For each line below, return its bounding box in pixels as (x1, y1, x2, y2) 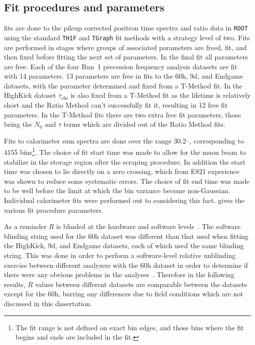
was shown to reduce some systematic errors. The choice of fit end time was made (4, 175, 250, 186)
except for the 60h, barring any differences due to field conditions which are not (4, 288, 244, 299)
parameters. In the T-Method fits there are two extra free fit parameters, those (4, 109, 241, 119)
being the (4, 119, 32, 129)
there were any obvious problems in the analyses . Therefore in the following (4, 269, 234, 280)
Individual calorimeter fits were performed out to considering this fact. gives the (4, 195, 245, 205)
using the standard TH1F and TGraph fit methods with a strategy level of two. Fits (4, 32, 250, 42)
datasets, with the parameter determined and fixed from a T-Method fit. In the (4, 80, 243, 90)
